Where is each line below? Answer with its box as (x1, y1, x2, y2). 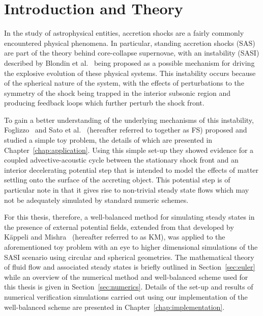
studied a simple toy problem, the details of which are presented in (4, 135, 213, 145)
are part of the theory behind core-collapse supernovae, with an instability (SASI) (4, 47, 259, 58)
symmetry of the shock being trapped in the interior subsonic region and (4, 87, 231, 98)
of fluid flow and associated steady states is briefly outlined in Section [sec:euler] (4, 261, 255, 272)
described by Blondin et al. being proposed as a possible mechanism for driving (4, 57, 255, 68)
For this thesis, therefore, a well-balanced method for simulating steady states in (4, 212, 255, 222)
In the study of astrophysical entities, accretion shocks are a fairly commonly (4, 28, 244, 38)
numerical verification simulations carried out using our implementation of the (4, 291, 248, 302)
